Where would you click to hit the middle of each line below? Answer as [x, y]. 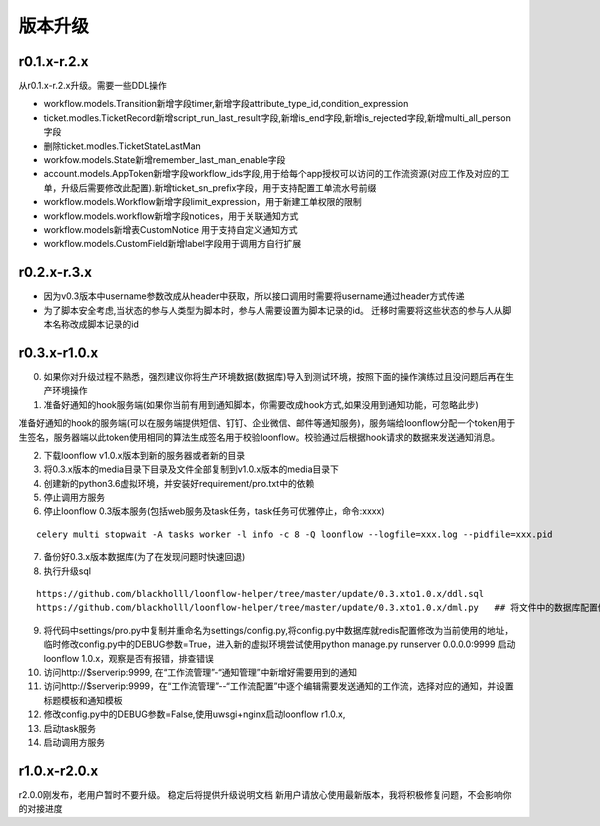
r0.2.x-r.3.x [55, 272]
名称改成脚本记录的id [95, 324]
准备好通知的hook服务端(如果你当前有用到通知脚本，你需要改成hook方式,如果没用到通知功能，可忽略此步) [261, 404]
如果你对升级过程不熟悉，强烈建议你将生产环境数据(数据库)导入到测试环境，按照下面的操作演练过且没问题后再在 [274, 376]
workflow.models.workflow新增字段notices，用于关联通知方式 [171, 216]
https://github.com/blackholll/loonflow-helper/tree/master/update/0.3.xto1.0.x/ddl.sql [260, 594]
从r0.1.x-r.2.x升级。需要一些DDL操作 [92, 86]
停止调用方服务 [74, 497]
